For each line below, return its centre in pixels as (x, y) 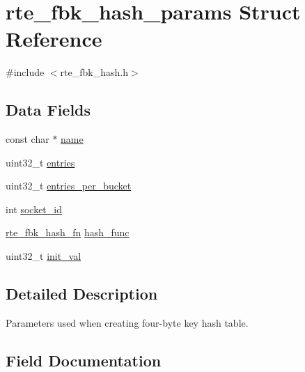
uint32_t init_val (44, 256)
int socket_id (34, 209)
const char (28, 139)
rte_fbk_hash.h (94, 72)
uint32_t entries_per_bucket (69, 186)
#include (25, 72)
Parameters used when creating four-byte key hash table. (127, 322)
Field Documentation (84, 360)
